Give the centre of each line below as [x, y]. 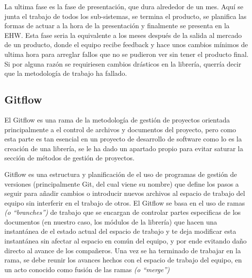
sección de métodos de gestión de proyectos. [69, 158]
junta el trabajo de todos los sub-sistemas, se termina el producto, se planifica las [126, 16]
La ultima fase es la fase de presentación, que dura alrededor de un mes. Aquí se [124, 6]
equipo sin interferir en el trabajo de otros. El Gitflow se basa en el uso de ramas [125, 202]
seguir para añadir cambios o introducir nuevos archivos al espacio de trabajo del [125, 193]
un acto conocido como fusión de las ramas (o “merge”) [87, 269]
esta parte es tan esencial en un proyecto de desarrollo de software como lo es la [123, 139]
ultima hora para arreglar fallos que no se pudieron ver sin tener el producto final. [126, 54]
